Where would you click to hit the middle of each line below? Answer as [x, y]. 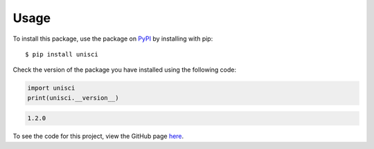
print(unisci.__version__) [73, 98]
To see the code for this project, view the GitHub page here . [98, 136]
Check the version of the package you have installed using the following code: [125, 70]
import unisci [51, 88]
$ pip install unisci [62, 54]
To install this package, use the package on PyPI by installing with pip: [113, 39]
